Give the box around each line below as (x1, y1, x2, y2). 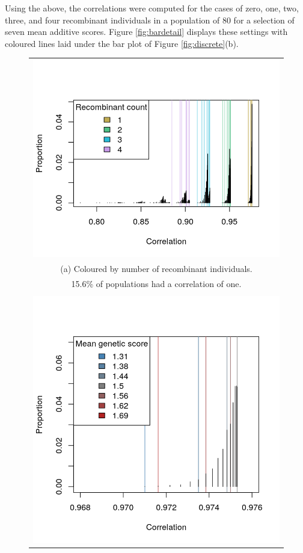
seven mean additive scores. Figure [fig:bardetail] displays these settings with (5, 25, 288, 38)
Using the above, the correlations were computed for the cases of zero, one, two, (5, 2, 299, 14)
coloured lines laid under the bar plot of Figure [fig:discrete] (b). (5, 37, 239, 49)
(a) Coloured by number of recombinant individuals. (60, 262, 252, 274)
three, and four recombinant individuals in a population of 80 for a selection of (5, 13, 295, 26)
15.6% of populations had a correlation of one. (71, 277, 242, 289)
